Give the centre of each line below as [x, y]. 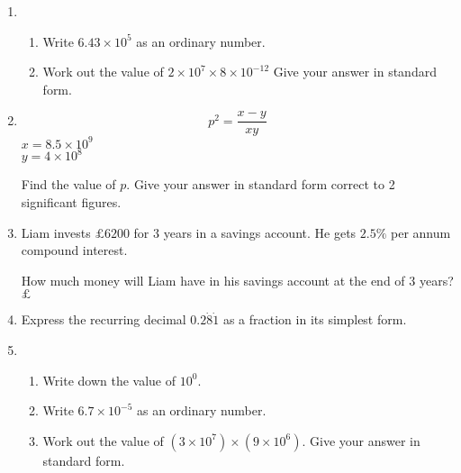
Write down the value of [109, 380]
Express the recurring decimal [104, 319]
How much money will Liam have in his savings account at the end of [213, 280]
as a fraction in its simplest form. [315, 319]
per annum [421, 232]
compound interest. [74, 250]
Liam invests [56, 232]
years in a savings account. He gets [260, 232]
